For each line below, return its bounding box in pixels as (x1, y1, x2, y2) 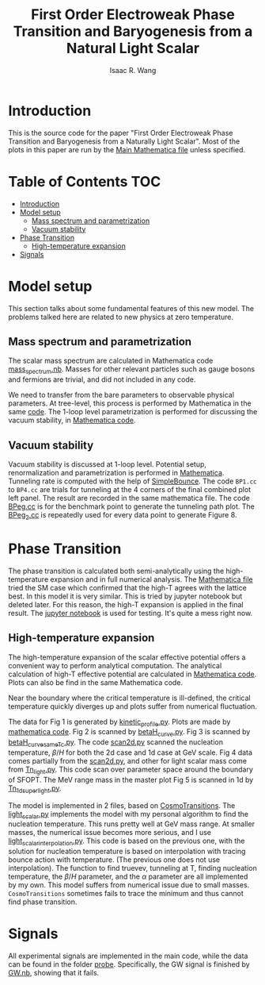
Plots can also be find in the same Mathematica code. (8, 677, 184, 687)
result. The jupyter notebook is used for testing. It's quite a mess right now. (8, 608, 253, 618)
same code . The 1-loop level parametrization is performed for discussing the (8, 407, 258, 417)
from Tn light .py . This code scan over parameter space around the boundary (8, 764, 253, 775)
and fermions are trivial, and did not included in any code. (8, 375, 196, 384)
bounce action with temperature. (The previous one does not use (8, 855, 220, 864)
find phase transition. (8, 897, 78, 906)
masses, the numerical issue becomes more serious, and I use (8, 828, 212, 837)
